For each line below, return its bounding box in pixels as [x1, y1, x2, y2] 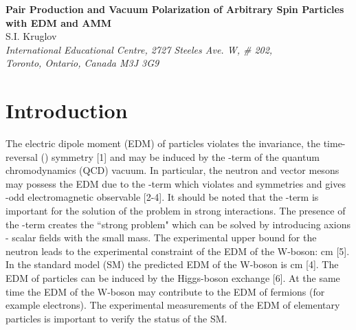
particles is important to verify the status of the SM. [5, 311, 227, 325]
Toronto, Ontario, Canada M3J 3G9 [5, 56, 159, 70]
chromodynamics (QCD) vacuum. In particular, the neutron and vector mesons [5, 163, 340, 177]
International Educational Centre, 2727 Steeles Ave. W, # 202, [5, 42, 273, 56]
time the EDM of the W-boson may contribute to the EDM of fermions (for [5, 284, 325, 298]
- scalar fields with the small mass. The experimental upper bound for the [5, 230, 317, 245]
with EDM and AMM [5, 15, 112, 30]
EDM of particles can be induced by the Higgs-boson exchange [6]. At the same [5, 271, 340, 285]
